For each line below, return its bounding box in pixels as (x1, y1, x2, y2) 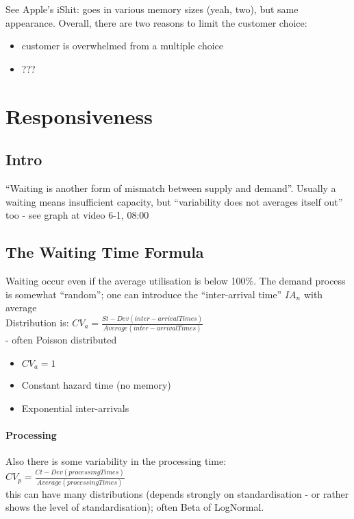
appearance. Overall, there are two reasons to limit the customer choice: (5, 15, 307, 29)
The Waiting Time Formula (5, 241, 204, 263)
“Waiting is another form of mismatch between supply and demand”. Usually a (5, 180, 336, 195)
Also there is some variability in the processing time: (5, 454, 227, 468)
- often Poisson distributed (5, 333, 117, 347)
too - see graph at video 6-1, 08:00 (5, 208, 149, 222)
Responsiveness (5, 101, 153, 130)
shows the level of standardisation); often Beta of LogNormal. (5, 500, 264, 514)
